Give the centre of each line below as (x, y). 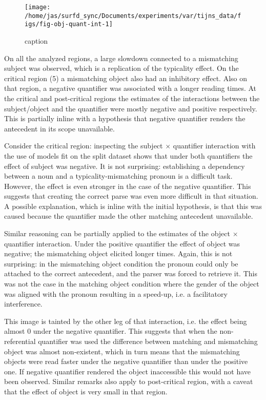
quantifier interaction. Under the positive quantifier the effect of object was (122, 243)
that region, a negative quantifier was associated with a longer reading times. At (130, 88)
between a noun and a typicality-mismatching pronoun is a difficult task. (118, 176)
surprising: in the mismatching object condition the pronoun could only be (121, 263)
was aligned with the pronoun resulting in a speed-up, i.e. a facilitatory (116, 293)
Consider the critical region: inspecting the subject (84, 146)
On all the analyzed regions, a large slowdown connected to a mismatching (121, 58)
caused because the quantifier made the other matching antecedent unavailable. (129, 216)
